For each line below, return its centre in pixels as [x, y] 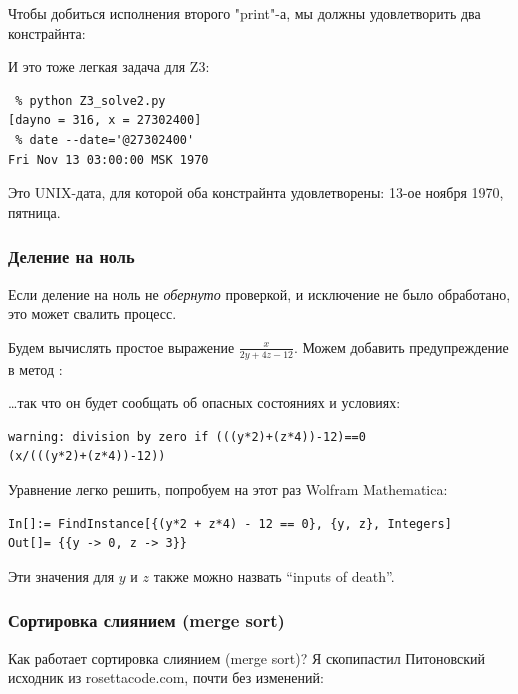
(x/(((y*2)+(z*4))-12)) [87, 456]
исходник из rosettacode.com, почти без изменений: [166, 677]
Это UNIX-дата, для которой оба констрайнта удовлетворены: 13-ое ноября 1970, [256, 192]
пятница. [34, 211]
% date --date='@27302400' [105, 139]
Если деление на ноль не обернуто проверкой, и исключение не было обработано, [259, 293]
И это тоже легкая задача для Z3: [109, 66]
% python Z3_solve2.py [90, 100]
